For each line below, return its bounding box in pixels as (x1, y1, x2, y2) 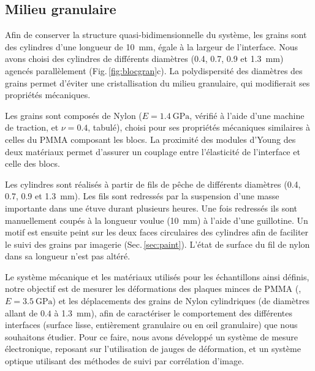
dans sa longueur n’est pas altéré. (5, 250, 131, 262)
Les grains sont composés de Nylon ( (5, 109, 142, 121)
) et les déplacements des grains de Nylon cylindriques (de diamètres (52, 294, 309, 307)
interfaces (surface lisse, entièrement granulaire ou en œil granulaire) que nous (5, 318, 298, 331)
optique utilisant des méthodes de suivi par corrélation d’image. (5, 354, 245, 367)
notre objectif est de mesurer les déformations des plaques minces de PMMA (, (5, 282, 302, 295)
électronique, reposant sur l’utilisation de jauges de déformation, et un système (5, 342, 301, 355)
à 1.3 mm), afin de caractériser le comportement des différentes (54, 306, 292, 319)
